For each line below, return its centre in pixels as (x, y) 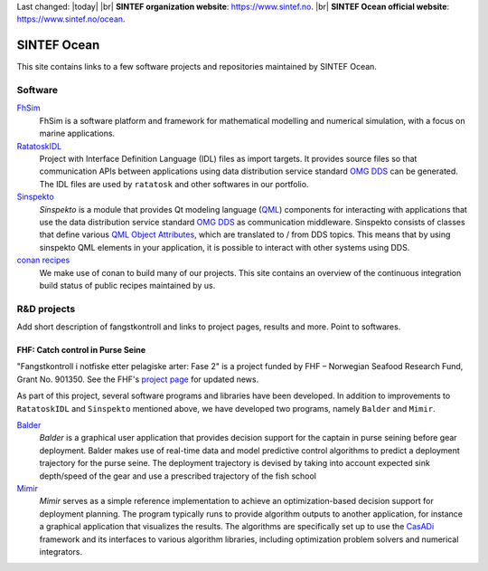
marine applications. (77, 133)
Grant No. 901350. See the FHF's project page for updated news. (138, 379)
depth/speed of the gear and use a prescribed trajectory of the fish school (178, 476)
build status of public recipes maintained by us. (127, 285)
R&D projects (46, 309)
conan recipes (43, 260)
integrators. (61, 551)
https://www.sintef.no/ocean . (71, 19)
